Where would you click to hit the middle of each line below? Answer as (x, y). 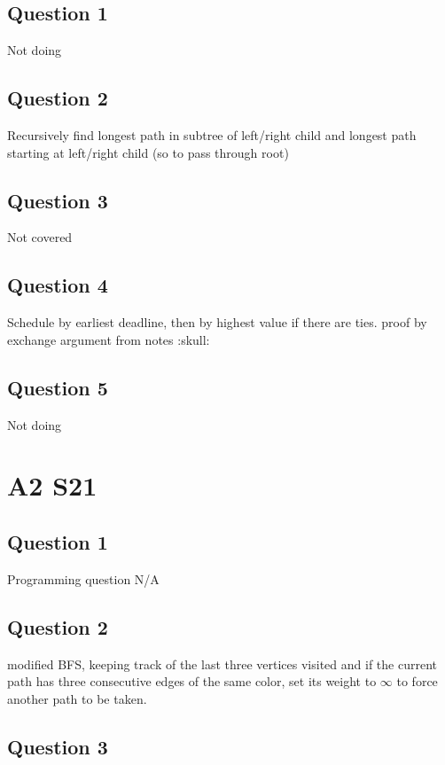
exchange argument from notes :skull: (109, 339)
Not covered (40, 237)
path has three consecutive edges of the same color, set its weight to (192, 681)
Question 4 (58, 285)
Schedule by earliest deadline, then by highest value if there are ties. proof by (217, 322)
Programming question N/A (83, 578)
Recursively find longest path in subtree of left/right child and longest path (212, 135)
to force (417, 681)
